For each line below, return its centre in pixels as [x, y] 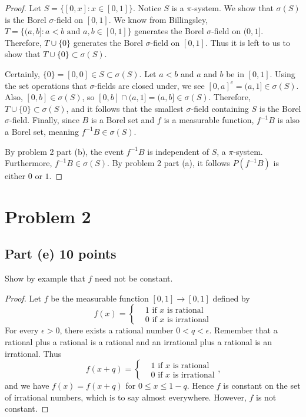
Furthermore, [29, 163]
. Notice [147, 8]
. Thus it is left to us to [248, 42]
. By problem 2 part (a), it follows [169, 163]
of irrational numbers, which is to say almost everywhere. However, [126, 397]
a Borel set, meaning [42, 131]
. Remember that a [243, 330]
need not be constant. [134, 278]
